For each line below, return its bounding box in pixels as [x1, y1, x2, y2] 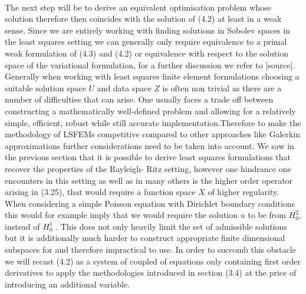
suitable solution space [5, 81, 86, 94]
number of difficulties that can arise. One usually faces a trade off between [5, 93, 274, 105]
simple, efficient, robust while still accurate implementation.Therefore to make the [5, 116, 301, 128]
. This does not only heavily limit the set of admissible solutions [55, 220, 287, 232]
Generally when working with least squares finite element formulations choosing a [5, 70, 300, 82]
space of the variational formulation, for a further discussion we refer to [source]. [5, 58, 295, 71]
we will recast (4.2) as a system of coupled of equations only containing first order [5, 255, 301, 267]
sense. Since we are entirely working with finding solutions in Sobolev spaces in [5, 24, 290, 36]
